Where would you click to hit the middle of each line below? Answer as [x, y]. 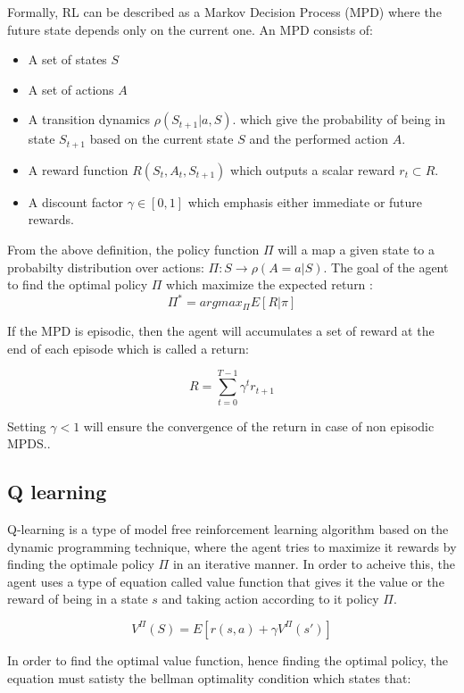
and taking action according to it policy [270, 599]
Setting [27, 426]
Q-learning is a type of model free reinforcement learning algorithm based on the [228, 529]
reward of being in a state [78, 599]
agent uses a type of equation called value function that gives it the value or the [226, 581]
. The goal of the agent [386, 267]
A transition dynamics [89, 119]
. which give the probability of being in [339, 119]
